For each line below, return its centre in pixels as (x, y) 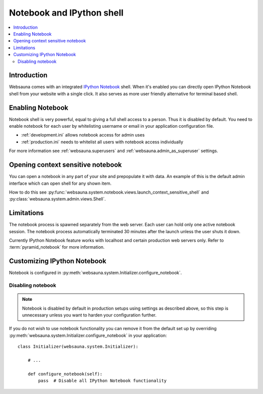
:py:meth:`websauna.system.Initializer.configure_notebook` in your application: (88, 335)
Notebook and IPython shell (66, 13)
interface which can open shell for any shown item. (60, 183)
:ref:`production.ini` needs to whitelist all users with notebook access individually (102, 142)
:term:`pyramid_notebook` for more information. (57, 247)
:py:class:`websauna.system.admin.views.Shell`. (57, 199)
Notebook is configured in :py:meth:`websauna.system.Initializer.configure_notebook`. (95, 273)
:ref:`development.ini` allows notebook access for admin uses (83, 135)
